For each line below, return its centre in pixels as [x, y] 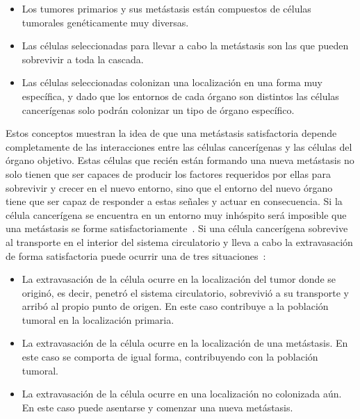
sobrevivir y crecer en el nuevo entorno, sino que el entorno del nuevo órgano [169, 187]
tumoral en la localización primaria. [98, 319]
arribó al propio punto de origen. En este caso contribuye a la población [175, 306]
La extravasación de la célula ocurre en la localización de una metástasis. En [185, 343]
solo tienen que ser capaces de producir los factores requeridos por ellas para [168, 173]
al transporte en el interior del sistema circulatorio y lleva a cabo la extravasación [179, 241]
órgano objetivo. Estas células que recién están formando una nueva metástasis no [180, 160]
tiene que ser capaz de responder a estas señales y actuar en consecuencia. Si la [174, 201]
